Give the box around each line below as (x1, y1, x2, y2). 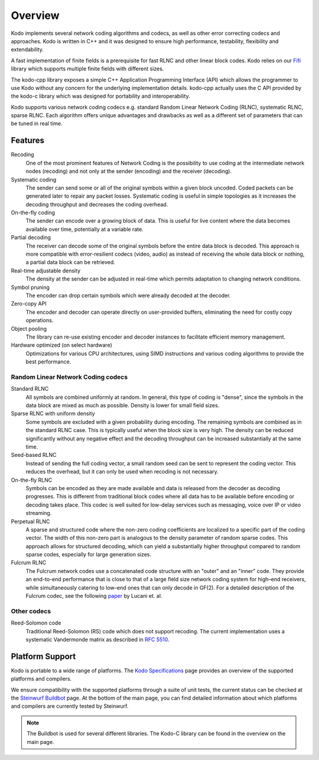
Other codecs (11, 607, 51, 615)
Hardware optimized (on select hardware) (11, 342, 112, 349)
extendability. (11, 46, 44, 53)
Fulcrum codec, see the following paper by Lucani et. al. (25, 592, 162, 600)
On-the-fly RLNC (11, 476, 53, 484)
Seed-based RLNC (11, 452, 57, 459)
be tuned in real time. (11, 120, 63, 127)
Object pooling (11, 325, 47, 332)
